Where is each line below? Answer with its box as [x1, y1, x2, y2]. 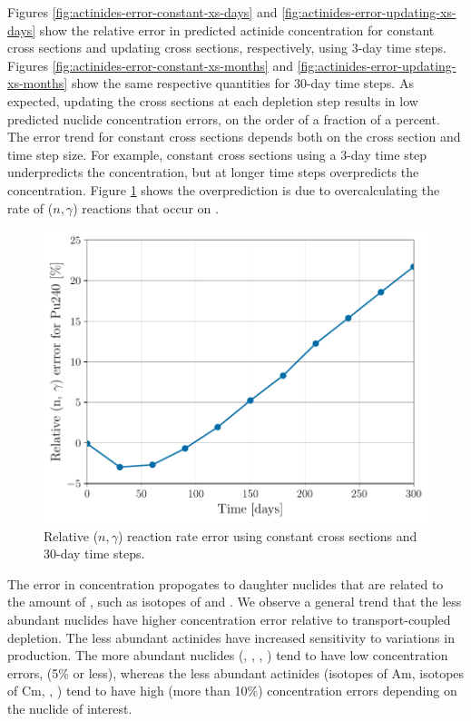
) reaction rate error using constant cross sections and [117, 526, 417, 545]
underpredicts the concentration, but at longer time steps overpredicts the [7, 163, 419, 182]
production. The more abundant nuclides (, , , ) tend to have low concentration [7, 646, 448, 665]
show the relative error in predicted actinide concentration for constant [39, 20, 435, 39]
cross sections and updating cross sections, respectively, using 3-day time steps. [7, 38, 446, 57]
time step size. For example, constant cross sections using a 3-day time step [7, 144, 427, 163]
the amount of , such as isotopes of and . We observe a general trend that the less [7, 592, 462, 611]
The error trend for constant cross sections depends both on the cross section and [7, 127, 461, 146]
